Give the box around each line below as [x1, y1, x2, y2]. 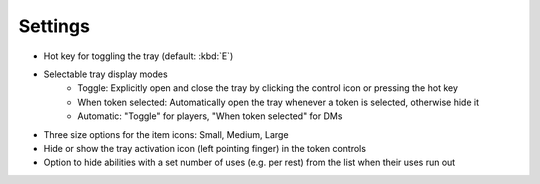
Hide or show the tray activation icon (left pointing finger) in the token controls [43, 142, 367, 154]
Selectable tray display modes [43, 68, 169, 80]
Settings [18, 15, 90, 37]
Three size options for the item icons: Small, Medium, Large [43, 128, 289, 140]
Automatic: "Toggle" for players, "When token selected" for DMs [77, 110, 343, 122]
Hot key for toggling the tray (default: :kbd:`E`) [43, 50, 234, 62]
